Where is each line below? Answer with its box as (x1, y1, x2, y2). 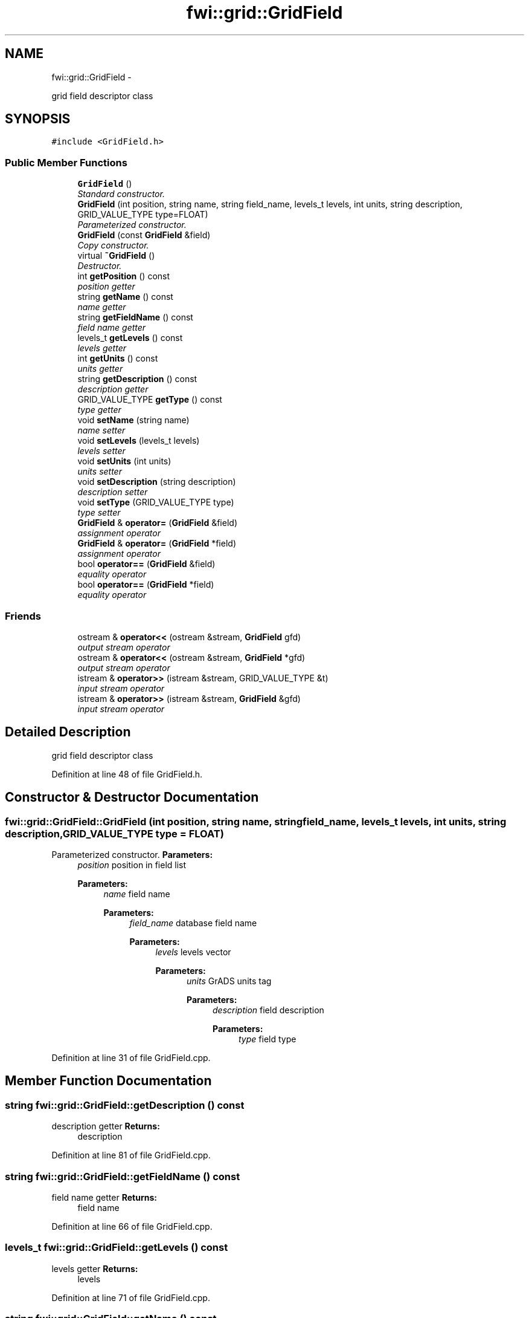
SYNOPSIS (5, 111, 71, 127)
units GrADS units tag (187, 976, 272, 986)
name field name (103, 889, 170, 899)
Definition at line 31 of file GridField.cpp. (51, 1053, 211, 1063)
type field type (239, 1034, 297, 1044)
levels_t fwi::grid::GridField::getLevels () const (5, 1241, 228, 1254)
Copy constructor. (77, 240, 149, 251)
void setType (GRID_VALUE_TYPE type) (77, 497, 234, 508)
